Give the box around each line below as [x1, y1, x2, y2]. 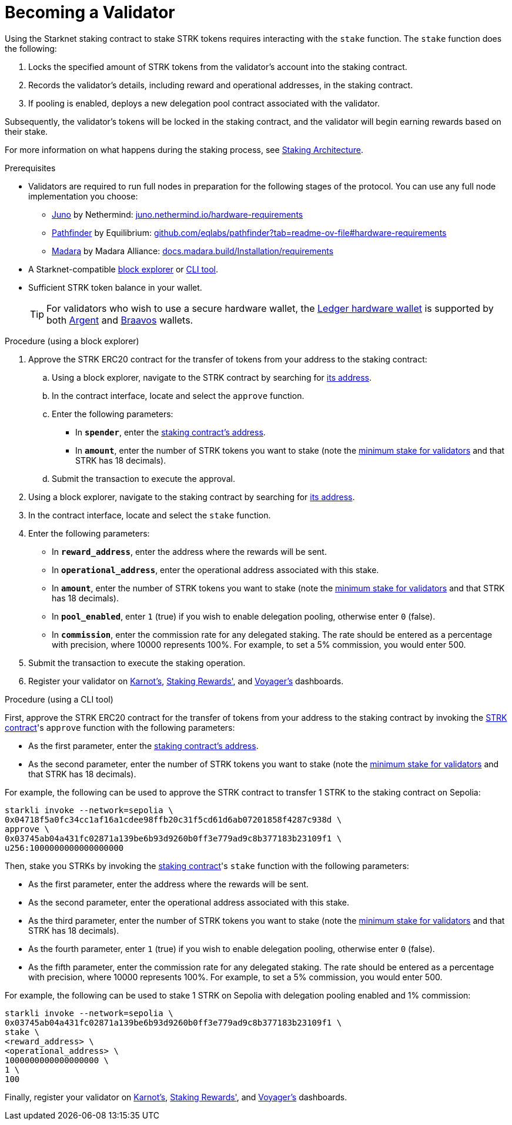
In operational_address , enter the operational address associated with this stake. [52, 564, 379, 575]
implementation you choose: [28, 191, 138, 201]
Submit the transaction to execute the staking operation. [28, 657, 246, 668]
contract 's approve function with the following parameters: [5, 722, 235, 733]
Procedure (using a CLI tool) [5, 694, 113, 704]
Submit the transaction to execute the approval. [52, 473, 235, 484]
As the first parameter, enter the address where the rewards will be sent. [28, 878, 309, 889]
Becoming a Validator [5, 2, 175, 22]
